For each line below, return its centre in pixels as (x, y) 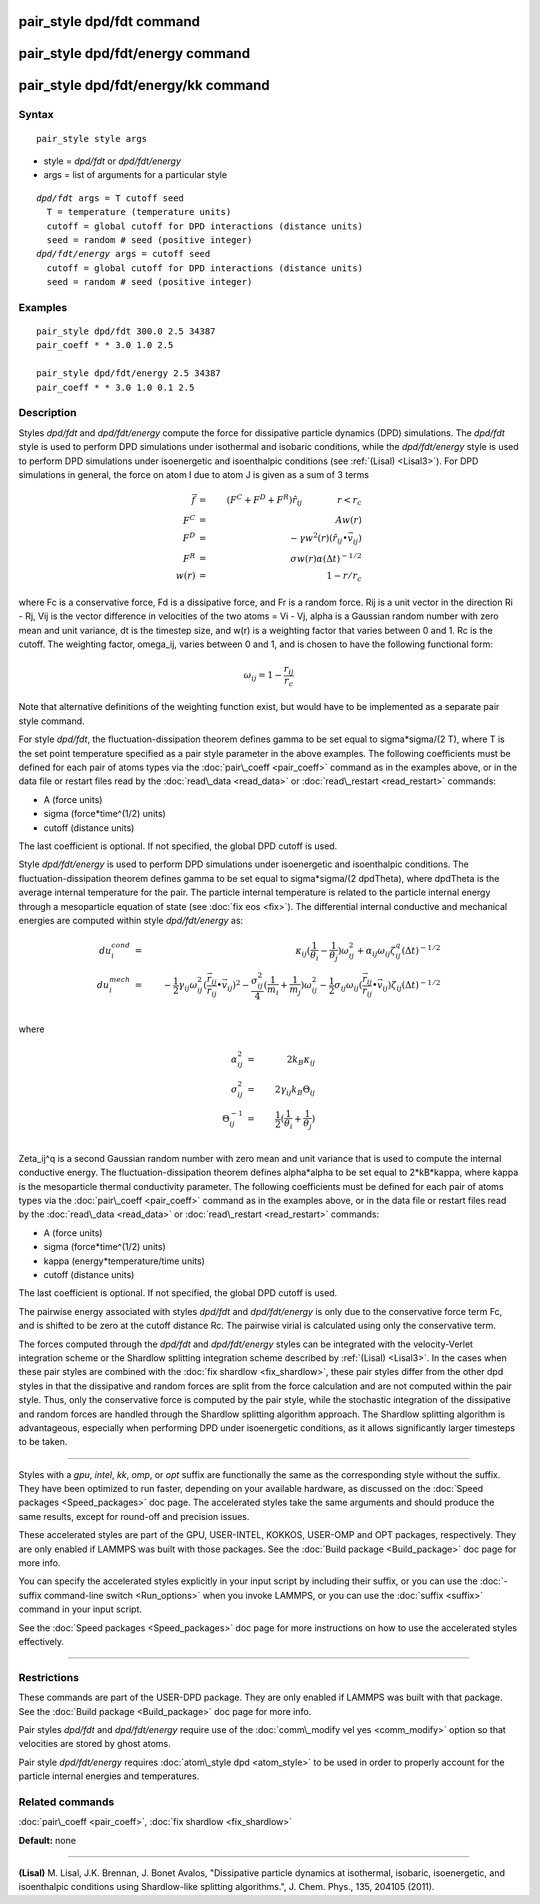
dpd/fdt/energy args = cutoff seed (123, 254)
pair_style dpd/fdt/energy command (134, 53)
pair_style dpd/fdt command (109, 21)
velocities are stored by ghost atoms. (94, 1744)
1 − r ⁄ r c (344, 577)
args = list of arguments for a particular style (135, 175)
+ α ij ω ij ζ (376, 952)
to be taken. (43, 1442)
